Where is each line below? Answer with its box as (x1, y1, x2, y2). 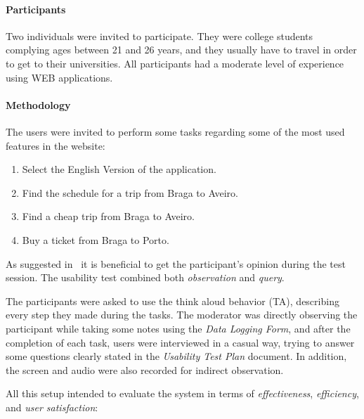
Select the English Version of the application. (22, 162, 216, 176)
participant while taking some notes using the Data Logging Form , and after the (6, 321, 351, 335)
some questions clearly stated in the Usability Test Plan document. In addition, (6, 349, 347, 363)
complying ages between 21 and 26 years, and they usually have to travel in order (6, 42, 357, 57)
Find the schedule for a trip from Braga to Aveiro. (22, 185, 238, 200)
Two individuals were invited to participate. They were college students (6, 28, 313, 43)
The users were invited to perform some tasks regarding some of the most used (6, 124, 345, 138)
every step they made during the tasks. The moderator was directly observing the (6, 307, 358, 322)
